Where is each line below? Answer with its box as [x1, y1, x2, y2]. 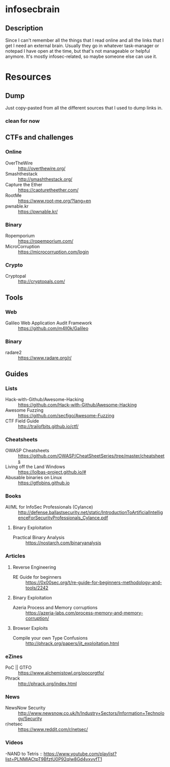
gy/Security [18, 716, 42, 722]
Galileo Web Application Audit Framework [5, 320, 92, 326]
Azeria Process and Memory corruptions [12, 604, 98, 610]
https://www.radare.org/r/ [18, 355, 72, 361]
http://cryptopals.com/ [18, 278, 65, 285]
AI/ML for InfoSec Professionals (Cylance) [5, 504, 93, 510]
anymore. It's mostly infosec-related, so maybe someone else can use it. [5, 53, 157, 59]
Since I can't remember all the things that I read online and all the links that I [5, 37, 164, 43]
